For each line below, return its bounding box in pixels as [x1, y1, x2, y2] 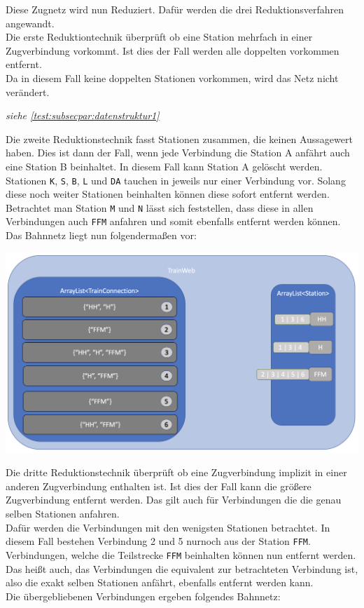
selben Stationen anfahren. [6, 506, 120, 521]
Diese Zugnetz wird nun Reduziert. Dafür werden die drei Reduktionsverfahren [6, 2, 344, 16]
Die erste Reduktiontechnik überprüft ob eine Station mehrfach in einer [6, 29, 313, 44]
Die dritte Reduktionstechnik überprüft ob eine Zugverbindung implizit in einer [6, 465, 347, 480]
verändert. [6, 84, 50, 99]
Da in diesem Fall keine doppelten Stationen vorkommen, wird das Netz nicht [6, 70, 339, 85]
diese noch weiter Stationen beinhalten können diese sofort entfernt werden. [6, 187, 330, 201]
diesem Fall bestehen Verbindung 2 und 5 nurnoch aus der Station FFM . [6, 534, 311, 548]
